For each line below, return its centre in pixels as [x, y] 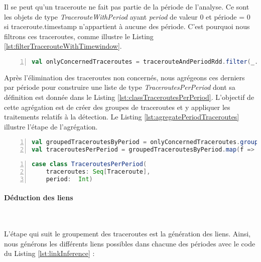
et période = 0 [228, 16]
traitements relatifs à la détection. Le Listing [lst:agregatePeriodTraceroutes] [122, 117]
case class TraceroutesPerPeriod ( [89, 164]
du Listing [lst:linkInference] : [49, 253]
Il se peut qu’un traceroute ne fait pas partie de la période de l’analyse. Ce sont [127, 7]
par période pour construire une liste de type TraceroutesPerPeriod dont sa [120, 87]
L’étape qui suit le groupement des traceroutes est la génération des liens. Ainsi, [127, 234]
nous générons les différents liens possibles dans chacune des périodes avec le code [130, 243]
